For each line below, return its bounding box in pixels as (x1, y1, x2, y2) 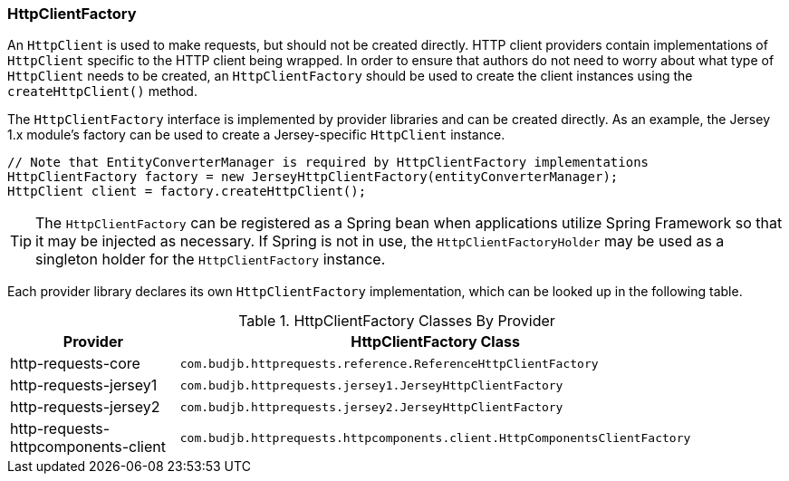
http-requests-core (10, 354, 140, 373)
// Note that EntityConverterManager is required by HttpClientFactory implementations (7, 155, 649, 170)
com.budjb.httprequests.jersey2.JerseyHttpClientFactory (179, 399, 563, 414)
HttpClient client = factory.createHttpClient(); (7, 184, 367, 199)
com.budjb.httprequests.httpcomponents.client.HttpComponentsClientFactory (179, 430, 691, 445)
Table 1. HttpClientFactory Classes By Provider (238, 312, 555, 331)
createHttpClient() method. (7, 83, 197, 100)
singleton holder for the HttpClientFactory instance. (35, 250, 386, 269)
